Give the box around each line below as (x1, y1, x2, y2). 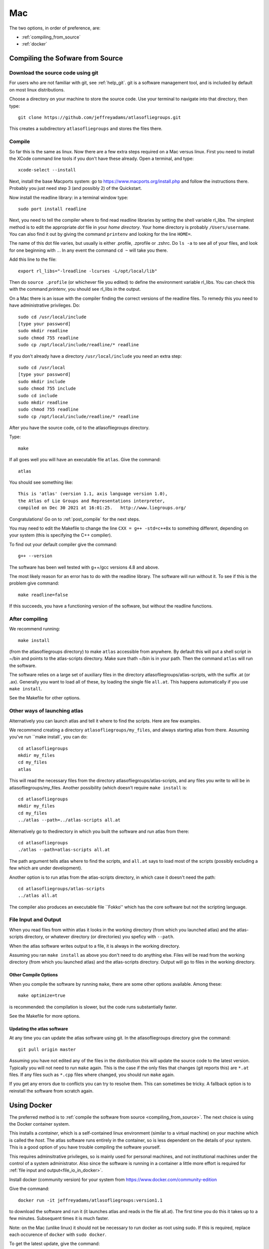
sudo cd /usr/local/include (18, 314, 87, 320)
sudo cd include (18, 393, 58, 398)
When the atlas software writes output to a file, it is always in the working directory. (9, 943, 180, 949)
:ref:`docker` (21, 41, 47, 47)
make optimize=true (18, 993, 66, 999)
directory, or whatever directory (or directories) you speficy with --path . (24, 934, 174, 940)
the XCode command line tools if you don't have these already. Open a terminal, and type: (9, 155, 194, 161)
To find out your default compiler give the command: (9, 541, 117, 547)
